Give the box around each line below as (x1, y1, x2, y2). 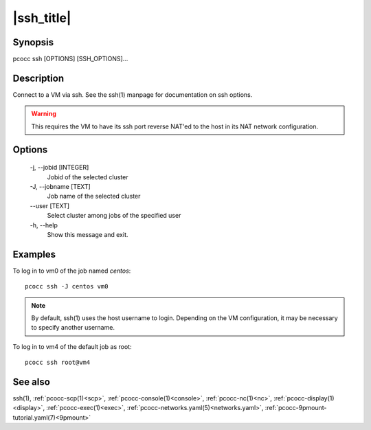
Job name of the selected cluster (47, 192, 141, 201)
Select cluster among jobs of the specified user (47, 212, 181, 220)
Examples (12, 248, 56, 260)
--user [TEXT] (30, 201, 70, 210)
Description (12, 72, 65, 84)
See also (12, 376, 51, 387)
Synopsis (12, 36, 54, 48)
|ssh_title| (12, 10, 71, 25)
